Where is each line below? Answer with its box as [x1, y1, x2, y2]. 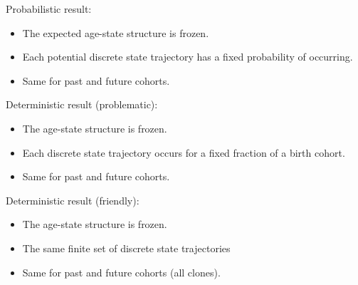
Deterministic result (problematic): [6, 97, 158, 112]
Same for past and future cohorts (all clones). [22, 264, 221, 279]
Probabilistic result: [6, 1, 92, 16]
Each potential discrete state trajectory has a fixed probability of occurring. [22, 49, 353, 64]
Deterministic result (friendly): [6, 192, 139, 207]
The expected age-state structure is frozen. [22, 25, 209, 40]
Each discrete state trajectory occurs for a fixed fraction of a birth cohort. [22, 145, 345, 160]
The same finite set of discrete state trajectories [22, 240, 231, 255]
